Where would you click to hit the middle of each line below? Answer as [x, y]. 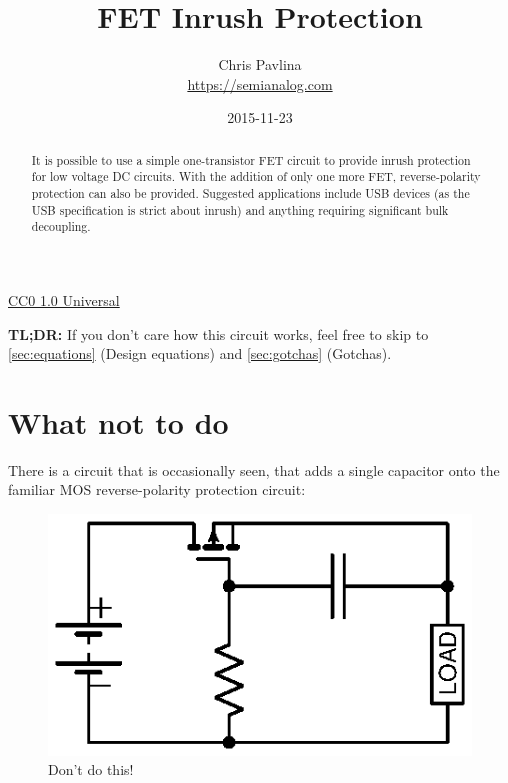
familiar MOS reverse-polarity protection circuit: [157, 489]
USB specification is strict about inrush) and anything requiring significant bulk [240, 209]
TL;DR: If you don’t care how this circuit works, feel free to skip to [218, 333]
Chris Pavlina [260, 64]
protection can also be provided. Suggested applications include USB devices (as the [250, 193]
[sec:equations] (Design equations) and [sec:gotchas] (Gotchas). [200, 353]
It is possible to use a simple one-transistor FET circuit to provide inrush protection [251, 159]
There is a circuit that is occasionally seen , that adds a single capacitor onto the [254, 469]
